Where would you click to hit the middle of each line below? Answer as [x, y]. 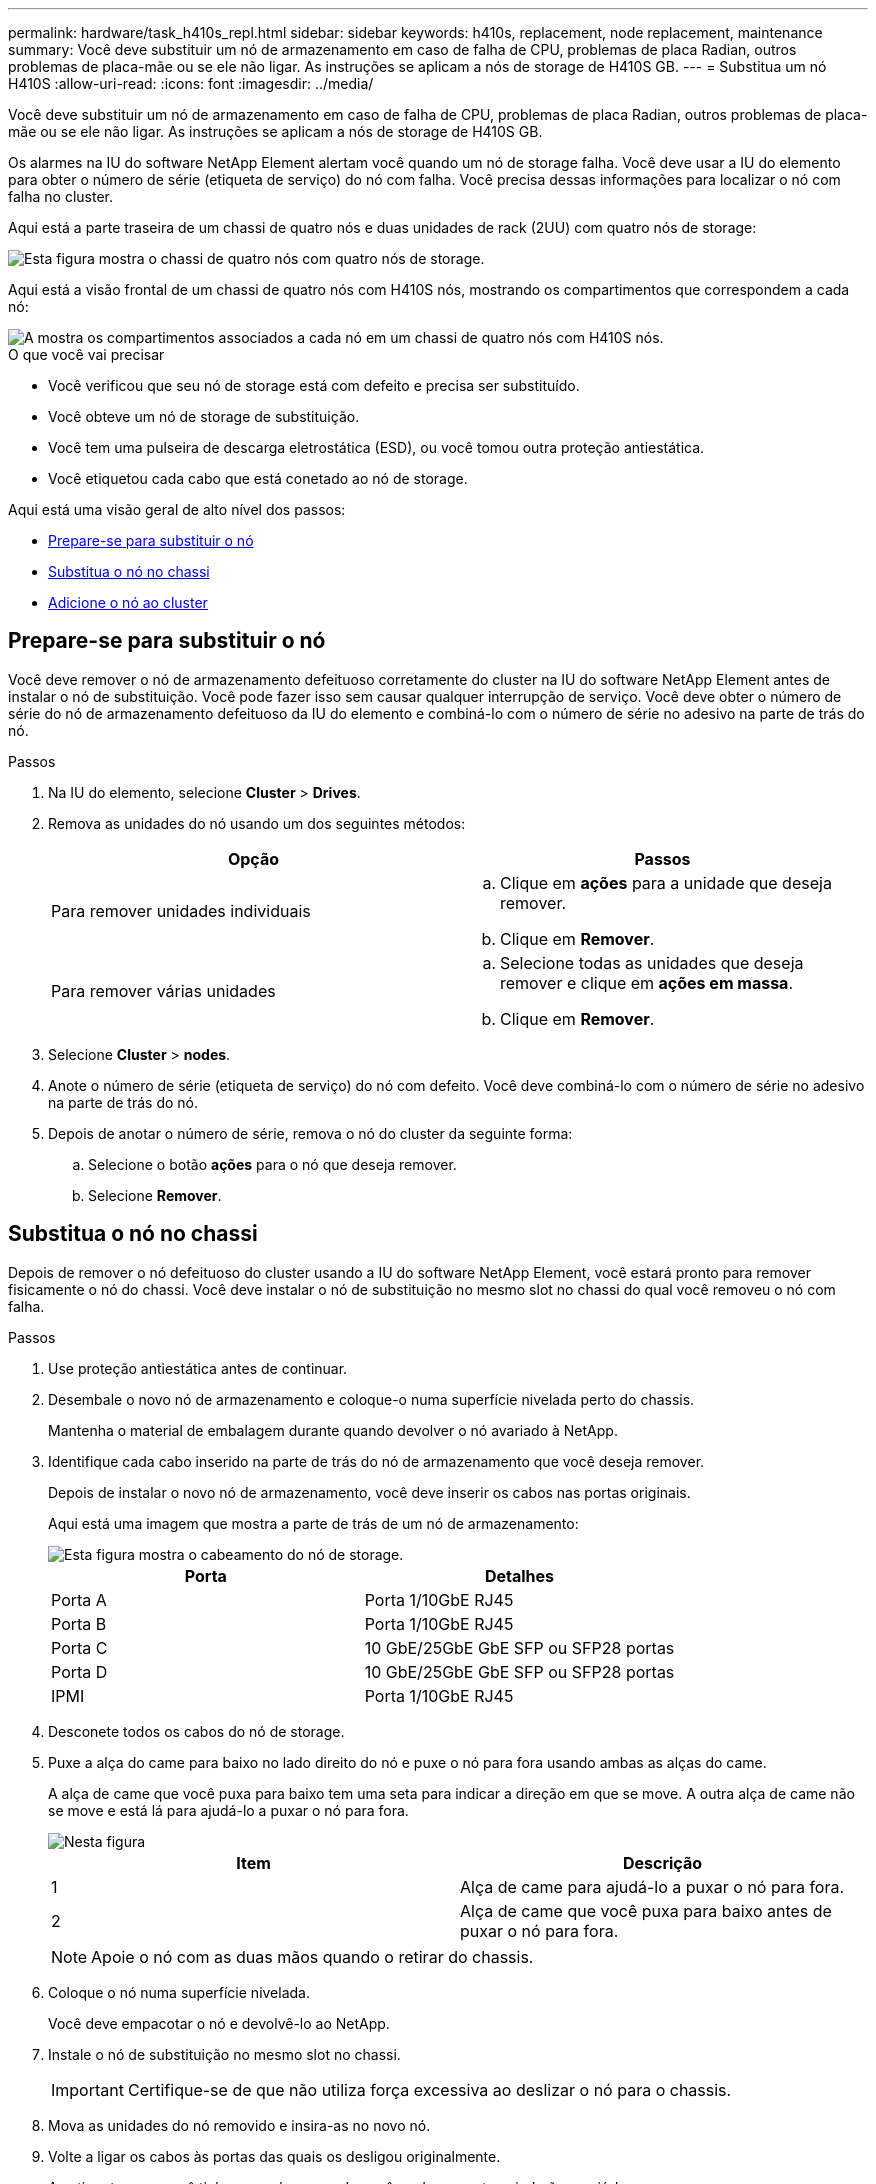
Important [87, 2089]
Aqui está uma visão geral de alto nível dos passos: [177, 509]
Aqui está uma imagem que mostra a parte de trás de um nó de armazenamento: [313, 1523]
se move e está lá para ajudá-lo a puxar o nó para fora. [228, 1810]
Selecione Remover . [155, 1195]
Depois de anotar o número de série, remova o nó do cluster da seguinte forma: [310, 1133]
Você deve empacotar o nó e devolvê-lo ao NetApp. [219, 2023]
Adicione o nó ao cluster [128, 602]
